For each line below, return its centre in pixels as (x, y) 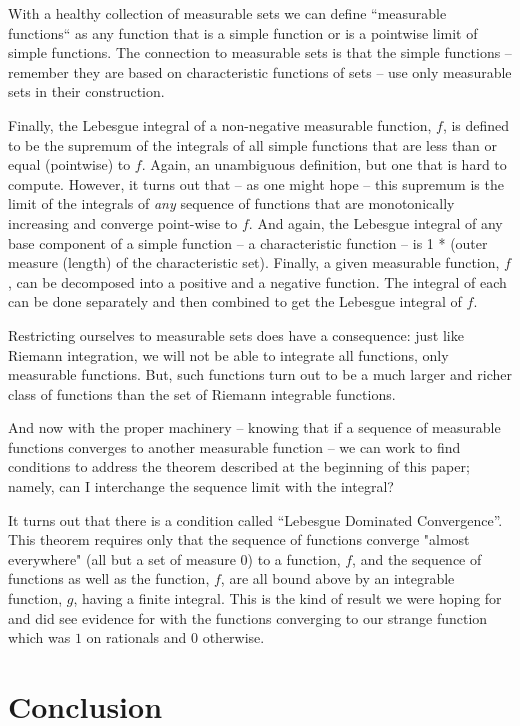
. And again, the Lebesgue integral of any (375, 222)
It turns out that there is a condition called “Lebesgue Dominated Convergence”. (255, 519)
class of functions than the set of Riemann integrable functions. (202, 393)
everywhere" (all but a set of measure (122, 558)
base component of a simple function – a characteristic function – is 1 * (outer (248, 242)
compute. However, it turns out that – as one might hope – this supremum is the (256, 183)
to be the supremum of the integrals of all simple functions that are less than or (253, 144)
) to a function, (294, 558)
